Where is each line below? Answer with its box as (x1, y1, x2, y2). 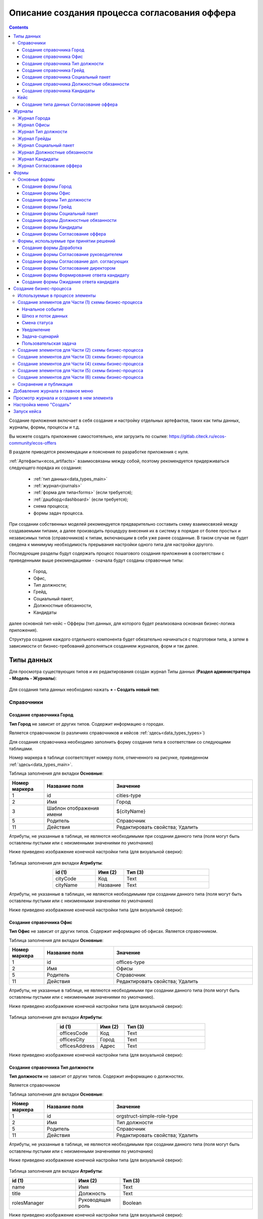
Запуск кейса (13, 409, 41, 414)
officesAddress (59, 1042, 95, 1049)
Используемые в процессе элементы (18, 293, 96, 298)
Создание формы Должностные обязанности (22, 217, 117, 223)
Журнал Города (18, 115, 51, 121)
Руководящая (78, 1196, 111, 1203)
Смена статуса (22, 320, 53, 326)
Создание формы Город (22, 183, 72, 189)
